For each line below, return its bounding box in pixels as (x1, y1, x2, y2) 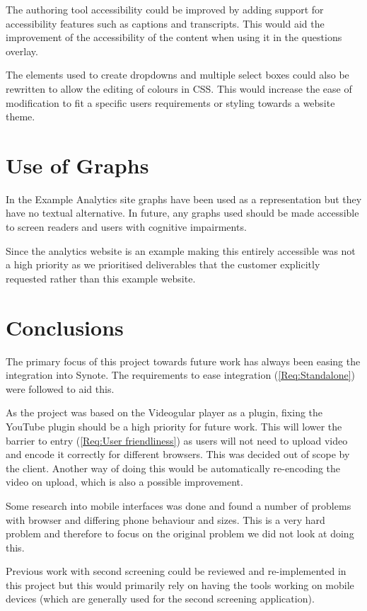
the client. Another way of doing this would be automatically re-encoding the (6, 460, 341, 475)
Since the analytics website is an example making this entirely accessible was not (6, 243, 356, 258)
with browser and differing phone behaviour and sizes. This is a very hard (6, 512, 325, 527)
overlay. (6, 43, 38, 58)
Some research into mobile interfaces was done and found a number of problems (6, 498, 351, 513)
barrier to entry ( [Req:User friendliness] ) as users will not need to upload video (6, 433, 348, 447)
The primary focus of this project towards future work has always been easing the (6, 353, 361, 368)
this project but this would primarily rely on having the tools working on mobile (6, 577, 354, 592)
